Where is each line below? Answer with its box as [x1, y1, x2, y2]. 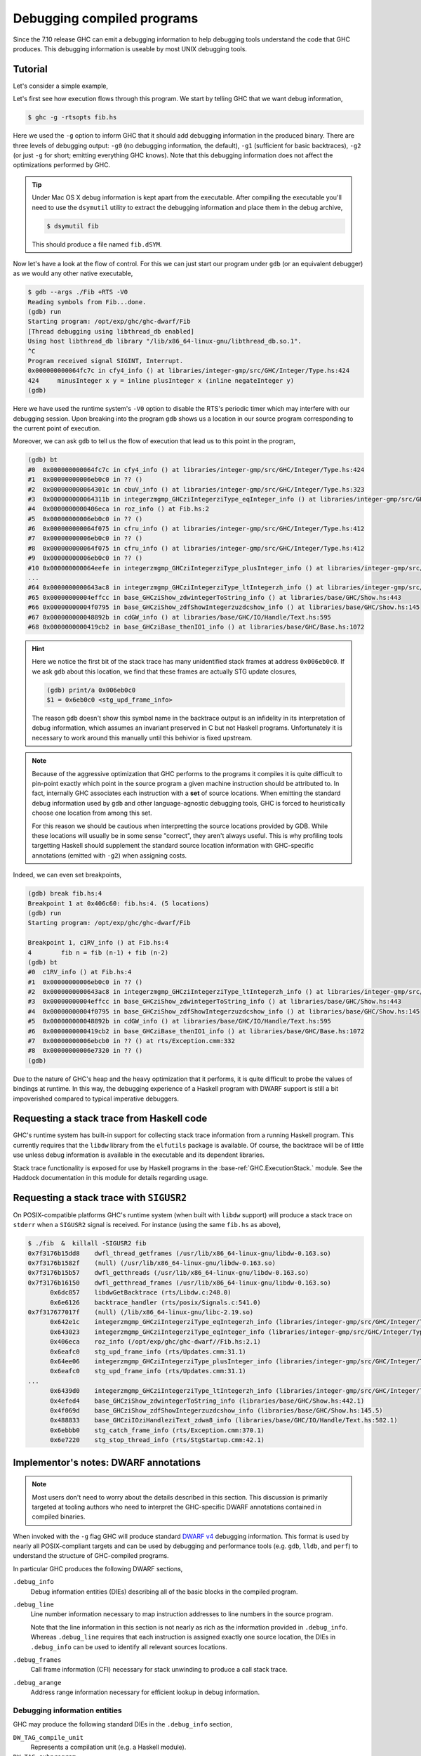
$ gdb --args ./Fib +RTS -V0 [27, 288, 128, 296]
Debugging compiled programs [13, 11, 199, 26]
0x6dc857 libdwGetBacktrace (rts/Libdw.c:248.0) [50, 1289, 232, 1297]
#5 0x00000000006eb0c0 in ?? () [27, 515, 143, 523]
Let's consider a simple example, [13, 81, 109, 90]
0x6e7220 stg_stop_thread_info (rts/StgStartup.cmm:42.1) [50, 1436, 265, 1444]
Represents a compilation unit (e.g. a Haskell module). [30, 1743, 187, 1752]
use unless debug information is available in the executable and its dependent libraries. [13, 1151, 265, 1159]
